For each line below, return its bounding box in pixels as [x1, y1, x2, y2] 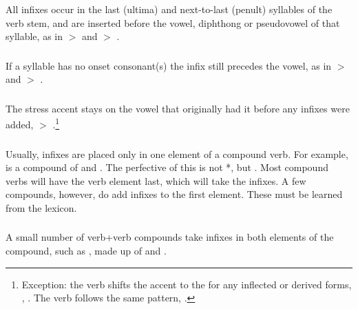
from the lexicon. [6, 200, 77, 215]
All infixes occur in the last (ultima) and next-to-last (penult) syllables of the [6, 1, 333, 16]
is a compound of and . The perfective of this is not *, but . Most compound [6, 160, 328, 175]
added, [6, 117, 34, 131]
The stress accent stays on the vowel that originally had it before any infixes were [6, 101, 350, 115]
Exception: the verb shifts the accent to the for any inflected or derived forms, [21, 277, 352, 291]
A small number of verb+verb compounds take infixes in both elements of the [6, 230, 334, 244]
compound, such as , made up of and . [6, 243, 167, 257]
